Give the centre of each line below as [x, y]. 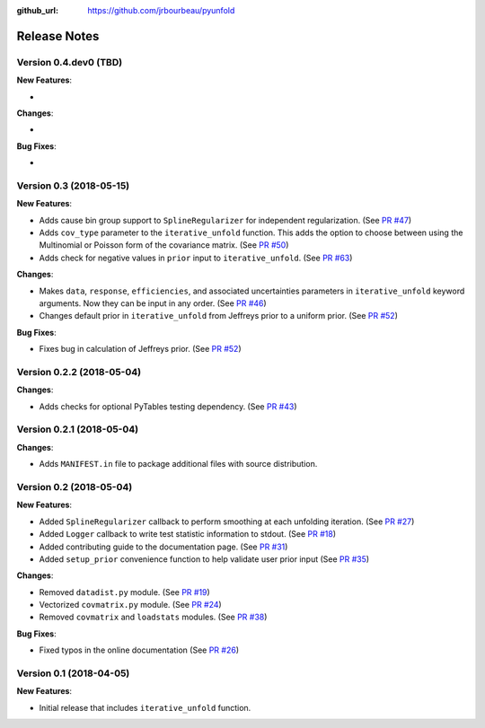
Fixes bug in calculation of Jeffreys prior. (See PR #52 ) [140, 349]
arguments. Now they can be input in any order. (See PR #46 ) [153, 303]
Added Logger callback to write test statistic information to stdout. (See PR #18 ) [188, 534]
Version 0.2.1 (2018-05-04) [78, 429]
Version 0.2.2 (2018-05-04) [79, 372]
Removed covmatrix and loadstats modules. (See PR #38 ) [153, 617]
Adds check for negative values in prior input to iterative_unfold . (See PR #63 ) [196, 258]
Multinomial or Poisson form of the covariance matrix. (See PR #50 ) [164, 245]
